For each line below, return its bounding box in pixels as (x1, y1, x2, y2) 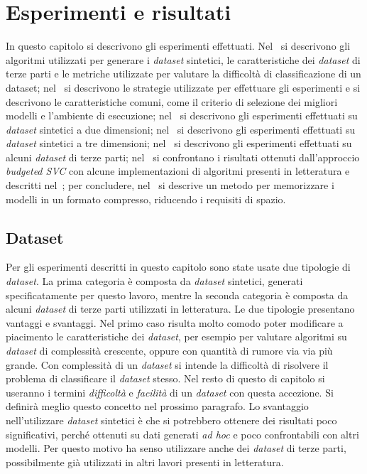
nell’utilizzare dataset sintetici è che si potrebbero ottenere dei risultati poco (6, 412, 337, 427)
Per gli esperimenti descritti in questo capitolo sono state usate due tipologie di (6, 259, 351, 274)
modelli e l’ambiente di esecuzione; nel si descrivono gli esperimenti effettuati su (6, 108, 358, 123)
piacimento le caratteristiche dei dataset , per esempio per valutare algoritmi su (6, 329, 347, 344)
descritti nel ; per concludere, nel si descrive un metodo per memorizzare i (6, 178, 334, 193)
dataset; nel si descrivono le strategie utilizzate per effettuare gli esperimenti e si (6, 80, 361, 95)
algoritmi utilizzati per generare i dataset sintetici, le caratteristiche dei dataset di (6, 52, 361, 67)
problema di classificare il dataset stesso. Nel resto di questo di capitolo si (6, 371, 325, 386)
